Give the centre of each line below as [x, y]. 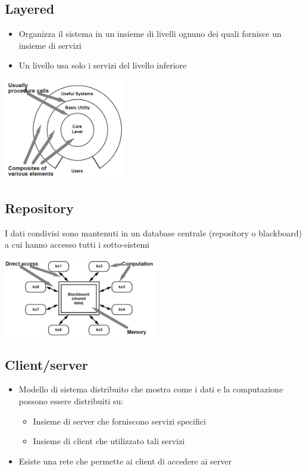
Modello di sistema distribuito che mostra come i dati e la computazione [151, 389]
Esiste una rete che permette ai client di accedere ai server [125, 461]
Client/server [46, 364]
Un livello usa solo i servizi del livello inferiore [103, 65]
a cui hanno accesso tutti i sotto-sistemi [77, 244]
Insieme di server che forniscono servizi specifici [119, 421]
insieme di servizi [50, 45]
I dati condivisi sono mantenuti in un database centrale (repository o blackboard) [154, 233]
